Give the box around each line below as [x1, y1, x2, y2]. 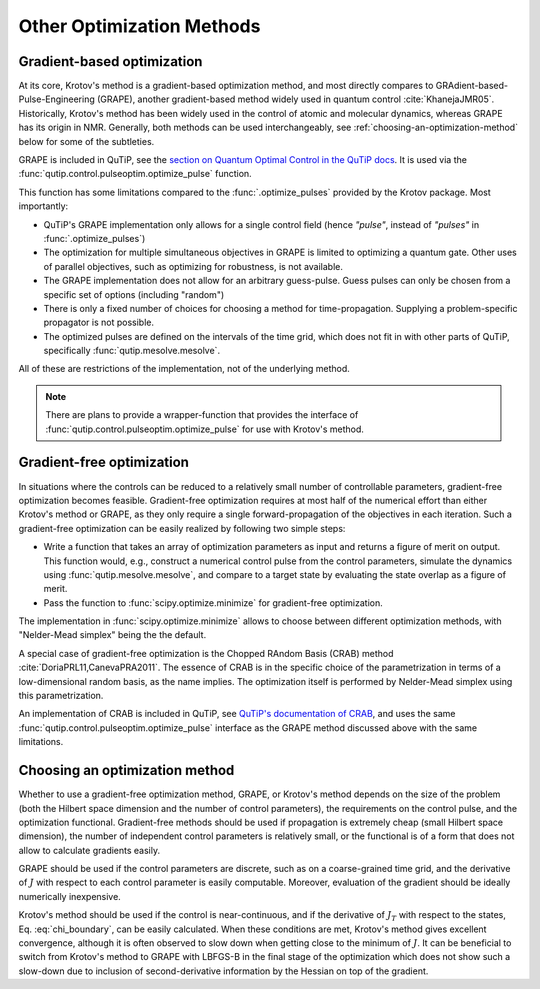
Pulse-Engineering [18, 93, 95, 105]
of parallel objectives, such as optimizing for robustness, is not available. [43, 260, 344, 272]
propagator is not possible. [43, 316, 155, 329]
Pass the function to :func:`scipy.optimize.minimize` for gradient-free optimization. [43, 596, 384, 609]
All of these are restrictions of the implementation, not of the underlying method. [18, 363, 350, 375]
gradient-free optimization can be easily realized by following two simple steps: [18, 522, 346, 534]
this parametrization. [18, 690, 104, 702]
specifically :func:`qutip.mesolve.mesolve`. [43, 345, 220, 357]
